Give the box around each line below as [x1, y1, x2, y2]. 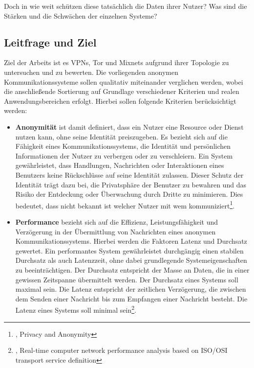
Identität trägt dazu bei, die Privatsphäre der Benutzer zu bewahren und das [15, 179, 246, 189]
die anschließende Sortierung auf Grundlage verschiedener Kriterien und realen [4, 86, 239, 96]
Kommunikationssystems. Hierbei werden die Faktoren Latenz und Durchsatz [15, 236, 247, 246]
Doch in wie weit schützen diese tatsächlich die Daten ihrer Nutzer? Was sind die [4, 1, 247, 11]
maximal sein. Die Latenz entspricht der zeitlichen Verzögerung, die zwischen [15, 284, 246, 294]
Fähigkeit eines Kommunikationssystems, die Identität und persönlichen [15, 141, 231, 151]
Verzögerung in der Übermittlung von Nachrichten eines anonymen [15, 226, 216, 236]
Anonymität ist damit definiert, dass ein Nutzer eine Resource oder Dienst [15, 121, 244, 132]
